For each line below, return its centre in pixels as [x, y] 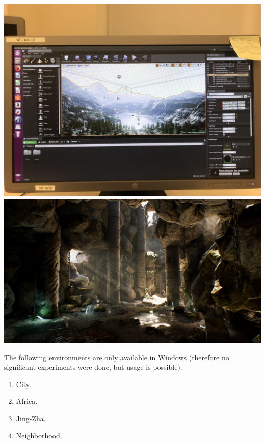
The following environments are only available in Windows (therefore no [117, 357]
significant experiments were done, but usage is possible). [93, 367]
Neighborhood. [39, 435]
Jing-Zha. [31, 418]
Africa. [27, 401]
